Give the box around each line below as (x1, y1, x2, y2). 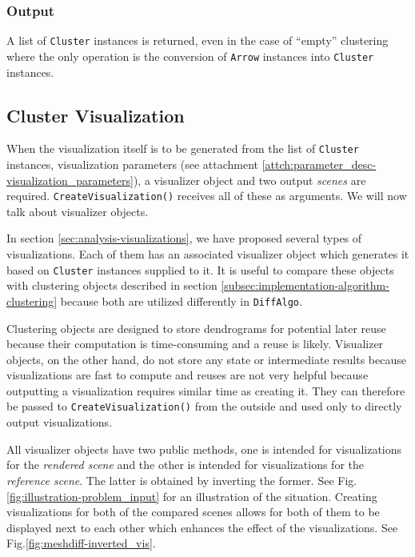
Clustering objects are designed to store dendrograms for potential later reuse (6, 319, 386, 336)
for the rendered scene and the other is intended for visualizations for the (6, 456, 364, 473)
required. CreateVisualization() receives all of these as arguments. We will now (6, 187, 407, 204)
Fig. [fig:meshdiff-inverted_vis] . (6, 535, 156, 551)
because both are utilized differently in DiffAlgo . (60, 292, 302, 309)
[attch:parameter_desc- (261, 155, 377, 172)
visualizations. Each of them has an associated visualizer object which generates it (6, 246, 409, 262)
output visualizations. (6, 414, 113, 431)
